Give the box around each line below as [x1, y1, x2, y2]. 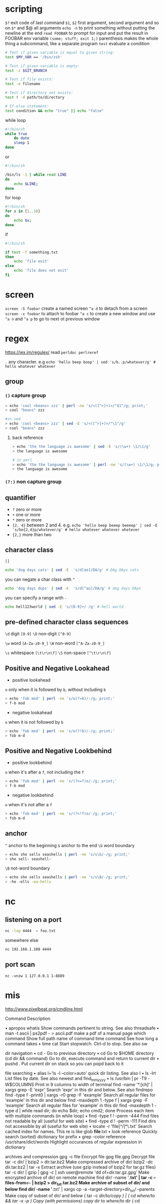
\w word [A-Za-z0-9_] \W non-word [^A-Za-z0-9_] [5, 640, 105, 646]
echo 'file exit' [14, 259, 49, 264]
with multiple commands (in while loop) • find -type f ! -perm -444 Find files [5, 1113, 159, 1119]
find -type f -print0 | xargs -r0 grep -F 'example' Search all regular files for [5, 1092, 156, 1098]
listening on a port [5, 915, 62, 924]
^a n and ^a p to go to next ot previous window [5, 316, 100, 322]
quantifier [5, 493, 36, 502]
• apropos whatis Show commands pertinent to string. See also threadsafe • [5, 1025, 160, 1031]
